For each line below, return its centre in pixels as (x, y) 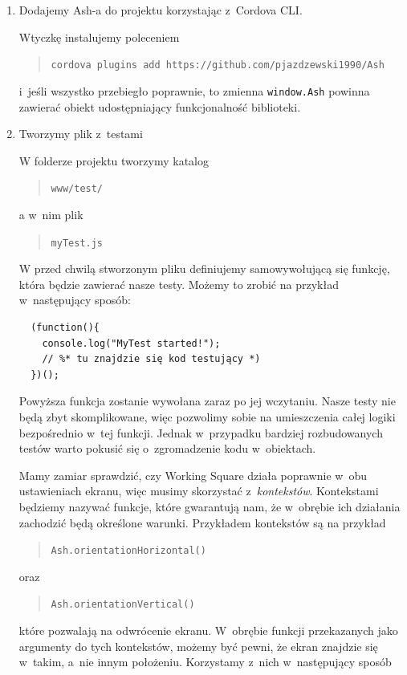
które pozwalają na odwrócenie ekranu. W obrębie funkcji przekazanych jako (208, 630)
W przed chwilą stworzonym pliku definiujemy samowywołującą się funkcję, (204, 268)
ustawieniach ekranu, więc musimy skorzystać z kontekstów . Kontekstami (199, 491)
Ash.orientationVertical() (123, 605)
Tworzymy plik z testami (81, 134)
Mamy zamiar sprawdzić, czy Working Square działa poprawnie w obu (193, 475)
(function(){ (65, 327)
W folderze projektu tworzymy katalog (114, 160)
